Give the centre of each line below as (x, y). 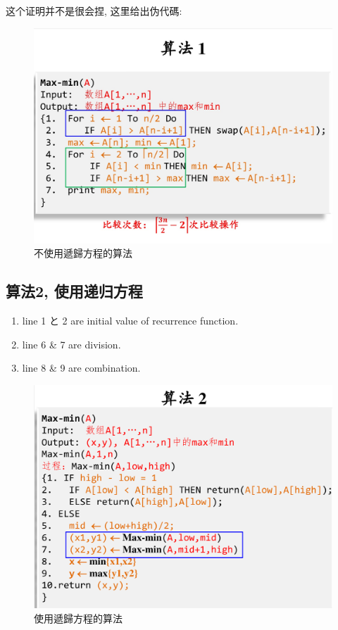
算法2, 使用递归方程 (74, 291)
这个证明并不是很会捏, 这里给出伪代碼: (94, 11)
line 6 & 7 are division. (71, 344)
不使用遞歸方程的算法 (83, 253)
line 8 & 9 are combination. (81, 368)
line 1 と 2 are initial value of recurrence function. (130, 320)
